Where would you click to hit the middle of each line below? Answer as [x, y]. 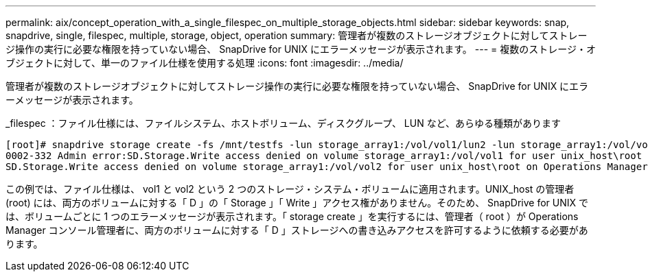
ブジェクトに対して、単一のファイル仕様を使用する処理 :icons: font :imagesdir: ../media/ [205, 63]
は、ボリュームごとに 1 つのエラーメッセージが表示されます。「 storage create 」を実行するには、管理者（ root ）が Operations [292, 216]
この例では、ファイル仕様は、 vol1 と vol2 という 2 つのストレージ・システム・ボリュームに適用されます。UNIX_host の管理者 [290, 189]
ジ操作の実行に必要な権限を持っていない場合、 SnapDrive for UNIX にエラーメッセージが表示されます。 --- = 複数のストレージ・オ [301, 49]
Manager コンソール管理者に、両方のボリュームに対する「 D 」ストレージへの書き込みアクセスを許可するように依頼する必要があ [297, 230]
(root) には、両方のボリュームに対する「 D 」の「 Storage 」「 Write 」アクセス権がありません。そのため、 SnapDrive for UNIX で [297, 203]
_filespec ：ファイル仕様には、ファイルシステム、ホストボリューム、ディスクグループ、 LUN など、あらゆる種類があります [283, 123]
